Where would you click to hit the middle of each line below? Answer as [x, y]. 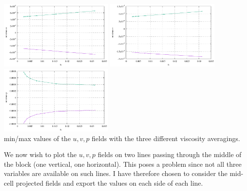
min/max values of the [37, 138]
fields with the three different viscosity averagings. [166, 138]
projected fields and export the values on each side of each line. [109, 183]
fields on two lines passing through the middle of [170, 154]
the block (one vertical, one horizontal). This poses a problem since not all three [123, 164]
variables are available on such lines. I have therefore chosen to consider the [116, 173]
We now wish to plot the [40, 154]
